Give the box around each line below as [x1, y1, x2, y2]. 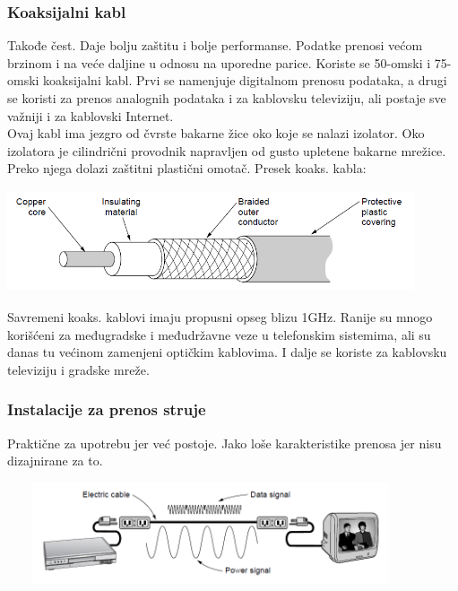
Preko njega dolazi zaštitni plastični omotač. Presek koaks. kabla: [7, 159, 367, 178]
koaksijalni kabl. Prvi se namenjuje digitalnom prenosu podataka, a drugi [43, 71, 447, 90]
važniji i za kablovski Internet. [7, 106, 174, 125]
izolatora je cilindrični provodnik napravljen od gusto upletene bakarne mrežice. [7, 141, 446, 160]
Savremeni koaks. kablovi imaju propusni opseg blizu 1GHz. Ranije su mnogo [7, 307, 433, 326]
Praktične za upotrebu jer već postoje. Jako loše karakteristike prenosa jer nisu [7, 433, 442, 452]
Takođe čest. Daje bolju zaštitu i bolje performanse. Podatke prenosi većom [7, 36, 423, 55]
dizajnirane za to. [7, 451, 103, 470]
